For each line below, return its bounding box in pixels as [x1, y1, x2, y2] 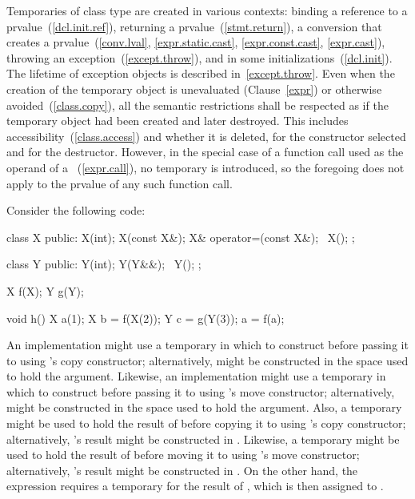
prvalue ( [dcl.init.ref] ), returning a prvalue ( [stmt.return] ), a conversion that [6, 18, 382, 34]
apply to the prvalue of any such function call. [6, 175, 233, 191]
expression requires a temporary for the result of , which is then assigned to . [6, 477, 384, 494]
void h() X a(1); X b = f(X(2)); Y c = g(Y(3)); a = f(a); [6, 309, 285, 326]
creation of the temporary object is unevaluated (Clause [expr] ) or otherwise [6, 80, 382, 97]
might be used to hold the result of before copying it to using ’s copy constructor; [6, 415, 406, 432]
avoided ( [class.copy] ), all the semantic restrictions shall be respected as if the [6, 96, 389, 113]
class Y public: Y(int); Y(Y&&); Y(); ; [6, 256, 202, 272]
